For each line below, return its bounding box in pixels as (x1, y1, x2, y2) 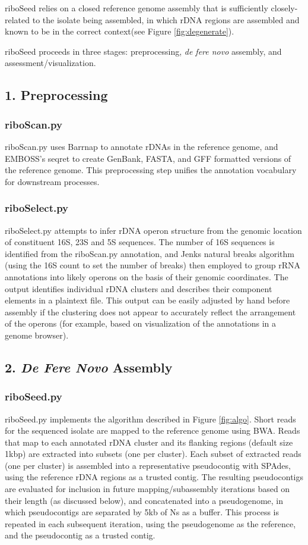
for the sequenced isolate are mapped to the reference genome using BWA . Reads (5, 424, 300, 437)
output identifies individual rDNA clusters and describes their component (5, 282, 272, 295)
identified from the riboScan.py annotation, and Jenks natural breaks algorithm (5, 247, 294, 259)
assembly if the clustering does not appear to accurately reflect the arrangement (5, 305, 296, 318)
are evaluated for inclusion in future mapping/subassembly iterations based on (5, 483, 290, 495)
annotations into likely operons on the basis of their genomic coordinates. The (5, 270, 288, 283)
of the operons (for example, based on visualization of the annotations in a (5, 317, 276, 330)
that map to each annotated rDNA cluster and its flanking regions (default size (5, 436, 293, 448)
